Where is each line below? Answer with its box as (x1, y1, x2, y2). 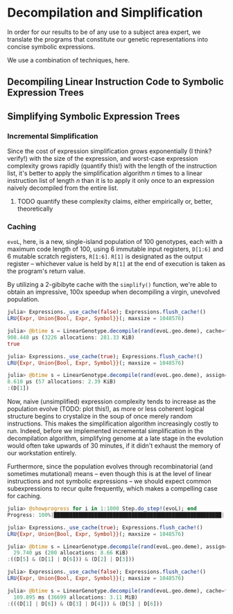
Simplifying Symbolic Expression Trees (7, 110, 180, 122)
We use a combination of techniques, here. (7, 55, 130, 64)
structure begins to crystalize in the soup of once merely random (7, 412, 193, 421)
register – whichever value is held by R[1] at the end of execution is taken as (7, 260, 225, 268)
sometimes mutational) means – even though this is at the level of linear (7, 470, 212, 478)
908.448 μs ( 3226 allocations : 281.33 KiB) (7, 334, 135, 341)
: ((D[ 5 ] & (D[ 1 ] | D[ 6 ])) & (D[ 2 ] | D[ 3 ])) (7, 556, 135, 563)
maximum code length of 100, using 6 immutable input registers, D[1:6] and (7, 245, 224, 254)
